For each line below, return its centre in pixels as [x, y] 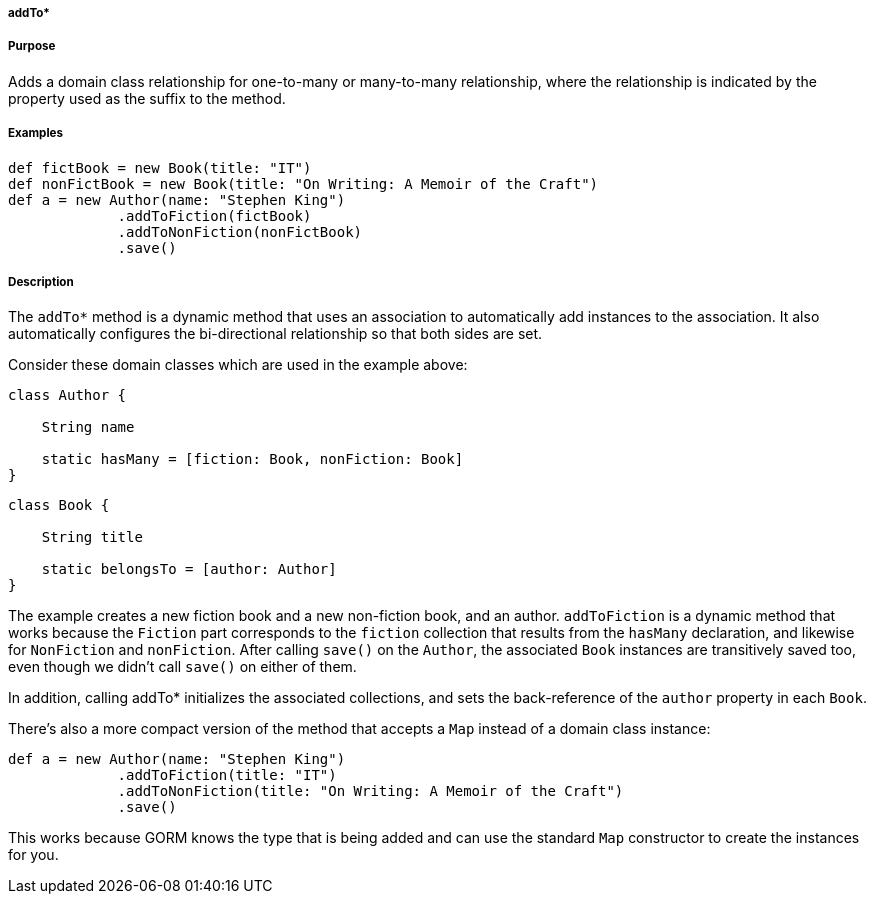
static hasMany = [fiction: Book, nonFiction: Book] [252, 459]
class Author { [67, 395]
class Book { [59, 505]
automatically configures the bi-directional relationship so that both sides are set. [275, 334]
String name [88, 427]
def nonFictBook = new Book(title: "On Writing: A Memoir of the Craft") [303, 183]
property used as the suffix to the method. [147, 98]
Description [41, 281]
